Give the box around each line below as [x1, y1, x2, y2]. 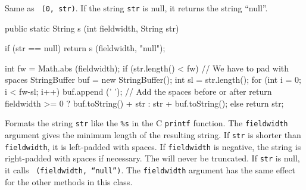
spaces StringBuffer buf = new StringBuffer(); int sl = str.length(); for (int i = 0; [5, 73, 301, 86]
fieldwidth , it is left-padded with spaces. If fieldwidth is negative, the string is [5, 140, 301, 152]
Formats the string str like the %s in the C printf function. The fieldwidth [5, 117, 288, 129]
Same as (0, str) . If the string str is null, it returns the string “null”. [5, 2, 268, 14]
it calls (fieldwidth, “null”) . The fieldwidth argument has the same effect [5, 163, 295, 176]
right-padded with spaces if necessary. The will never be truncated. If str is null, [5, 152, 300, 164]
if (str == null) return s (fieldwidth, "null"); [5, 42, 166, 54]
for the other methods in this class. [5, 175, 133, 188]
